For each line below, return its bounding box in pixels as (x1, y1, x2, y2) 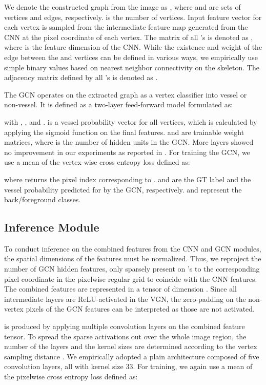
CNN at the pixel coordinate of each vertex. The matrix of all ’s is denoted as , (4, 31, 253, 42)
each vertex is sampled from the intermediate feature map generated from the (4, 22, 248, 32)
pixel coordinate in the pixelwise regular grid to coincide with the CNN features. (4, 273, 257, 284)
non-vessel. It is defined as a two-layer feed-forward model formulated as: (4, 99, 233, 110)
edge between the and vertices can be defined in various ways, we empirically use (4, 51, 258, 62)
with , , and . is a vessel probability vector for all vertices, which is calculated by (4, 116, 257, 127)
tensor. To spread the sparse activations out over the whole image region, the (4, 331, 247, 341)
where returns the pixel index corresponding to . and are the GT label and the (4, 174, 251, 184)
